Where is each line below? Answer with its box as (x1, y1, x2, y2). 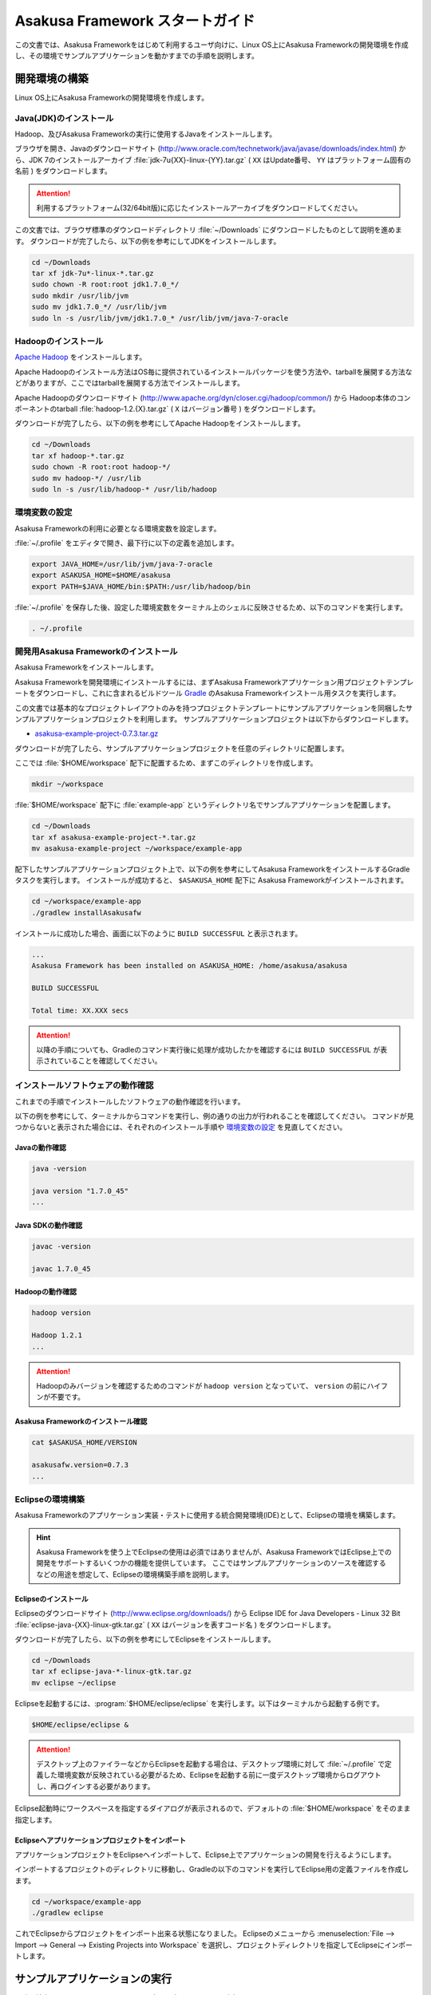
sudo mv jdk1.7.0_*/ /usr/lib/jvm (31, 302, 167, 311)
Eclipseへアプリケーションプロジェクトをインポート (14, 1835, 187, 1845)
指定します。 (14, 1815, 57, 1824)
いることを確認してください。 (64, 1056, 162, 1065)
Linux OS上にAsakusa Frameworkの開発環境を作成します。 (14, 93, 209, 102)
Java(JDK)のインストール (14, 113, 114, 124)
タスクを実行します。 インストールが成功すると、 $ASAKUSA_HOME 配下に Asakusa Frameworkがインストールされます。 (14, 875, 409, 885)
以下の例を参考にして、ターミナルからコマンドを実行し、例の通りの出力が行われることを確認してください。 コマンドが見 (14, 1111, 414, 1120)
